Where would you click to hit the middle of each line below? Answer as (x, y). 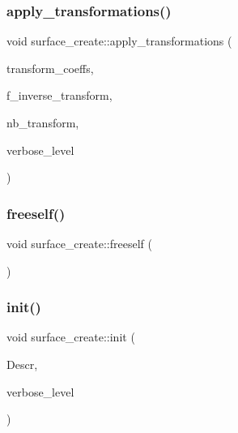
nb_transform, (43, 122)
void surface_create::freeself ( (79, 243)
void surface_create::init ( (71, 337)
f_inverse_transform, (59, 95)
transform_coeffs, (50, 68)
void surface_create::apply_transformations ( (119, 41)
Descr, (22, 364)
